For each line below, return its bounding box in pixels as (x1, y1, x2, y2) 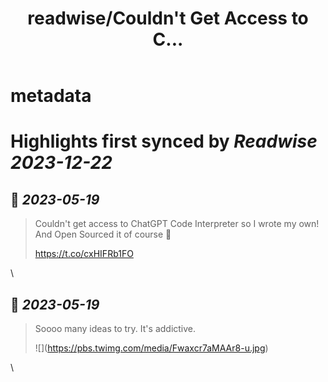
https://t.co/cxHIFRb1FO (34, 248, 134, 260)
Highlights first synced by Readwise (10, 130, 318, 153)
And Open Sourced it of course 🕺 (34, 228, 172, 241)
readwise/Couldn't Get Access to (27, 7, 309, 30)
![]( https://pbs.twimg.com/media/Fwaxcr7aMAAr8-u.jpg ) (34, 342, 269, 354)
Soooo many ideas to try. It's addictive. (34, 323, 197, 334)
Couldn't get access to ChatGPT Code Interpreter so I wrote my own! (34, 218, 320, 230)
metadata (10, 85, 92, 107)
